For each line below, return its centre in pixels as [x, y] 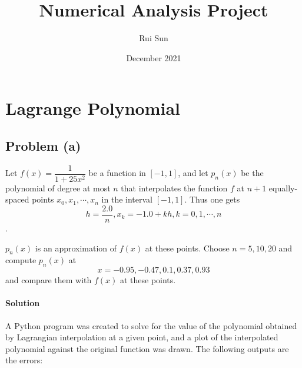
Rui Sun [154, 38]
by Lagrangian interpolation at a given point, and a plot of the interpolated [142, 337]
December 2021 [154, 57]
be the [252, 173]
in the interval [127, 199]
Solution [23, 303]
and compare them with [49, 280]
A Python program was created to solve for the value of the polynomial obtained [151, 325]
